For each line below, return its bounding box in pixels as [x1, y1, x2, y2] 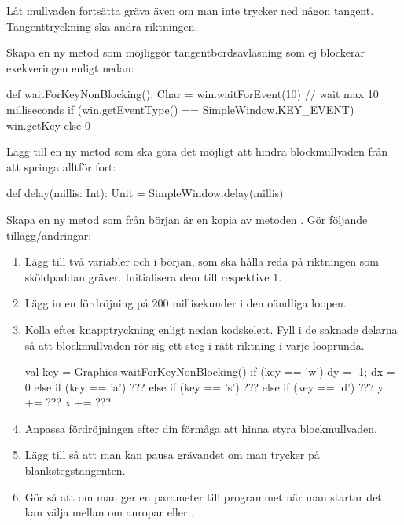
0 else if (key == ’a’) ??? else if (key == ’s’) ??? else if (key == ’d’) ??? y [24, 378, 384, 395]
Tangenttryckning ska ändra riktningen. [6, 17, 198, 34]
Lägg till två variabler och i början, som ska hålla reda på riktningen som [24, 253, 379, 270]
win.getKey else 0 [6, 116, 91, 133]
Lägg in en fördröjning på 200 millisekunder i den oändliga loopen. [24, 295, 347, 311]
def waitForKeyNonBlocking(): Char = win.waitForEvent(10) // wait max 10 [6, 86, 379, 102]
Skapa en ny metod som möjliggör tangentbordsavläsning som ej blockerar [6, 44, 365, 61]
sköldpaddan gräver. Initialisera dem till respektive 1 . [24, 268, 282, 285]
